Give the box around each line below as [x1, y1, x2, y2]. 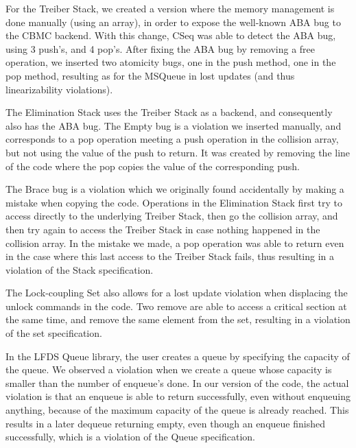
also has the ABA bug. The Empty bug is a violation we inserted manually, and [5, 118, 342, 132]
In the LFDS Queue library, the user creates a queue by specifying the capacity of [5, 349, 350, 363]
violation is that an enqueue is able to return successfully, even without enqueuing [5, 389, 351, 403]
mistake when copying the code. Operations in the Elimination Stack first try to [5, 195, 342, 209]
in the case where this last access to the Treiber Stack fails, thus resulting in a [5, 249, 335, 263]
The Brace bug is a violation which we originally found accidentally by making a [5, 182, 344, 196]
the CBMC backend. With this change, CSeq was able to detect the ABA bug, [5, 28, 336, 43]
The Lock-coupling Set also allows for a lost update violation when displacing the [5, 285, 348, 300]
